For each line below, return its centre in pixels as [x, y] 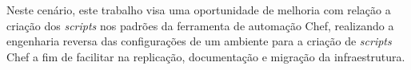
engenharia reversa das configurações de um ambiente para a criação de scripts [199, 41]
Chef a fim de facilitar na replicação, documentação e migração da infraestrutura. [206, 56]
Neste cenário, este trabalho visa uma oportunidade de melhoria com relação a [199, 10]
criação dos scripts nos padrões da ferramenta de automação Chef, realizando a [200, 25]
